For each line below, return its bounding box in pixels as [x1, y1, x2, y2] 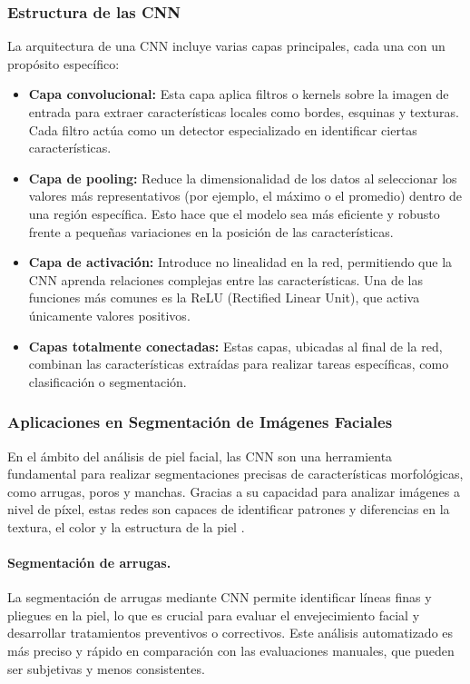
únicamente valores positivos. [28, 305, 191, 324]
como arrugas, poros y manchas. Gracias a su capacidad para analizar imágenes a [7, 481, 460, 501]
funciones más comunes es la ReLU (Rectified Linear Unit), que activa [28, 288, 420, 307]
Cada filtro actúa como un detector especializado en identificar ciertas [28, 120, 417, 139]
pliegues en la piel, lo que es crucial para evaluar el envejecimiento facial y [7, 605, 420, 624]
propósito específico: [7, 54, 120, 73]
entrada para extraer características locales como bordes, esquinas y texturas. [28, 103, 459, 121]
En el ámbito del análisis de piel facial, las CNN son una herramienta [7, 446, 393, 465]
